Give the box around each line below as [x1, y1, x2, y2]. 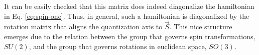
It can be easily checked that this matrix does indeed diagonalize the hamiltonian [4, 1, 254, 11]
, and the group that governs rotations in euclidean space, [29, 41, 207, 51]
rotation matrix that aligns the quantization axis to [4, 21, 163, 32]
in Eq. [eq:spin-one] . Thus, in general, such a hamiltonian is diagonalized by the [4, 10, 249, 21]
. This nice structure [169, 21, 232, 32]
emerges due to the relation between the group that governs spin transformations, [4, 31, 255, 41]
